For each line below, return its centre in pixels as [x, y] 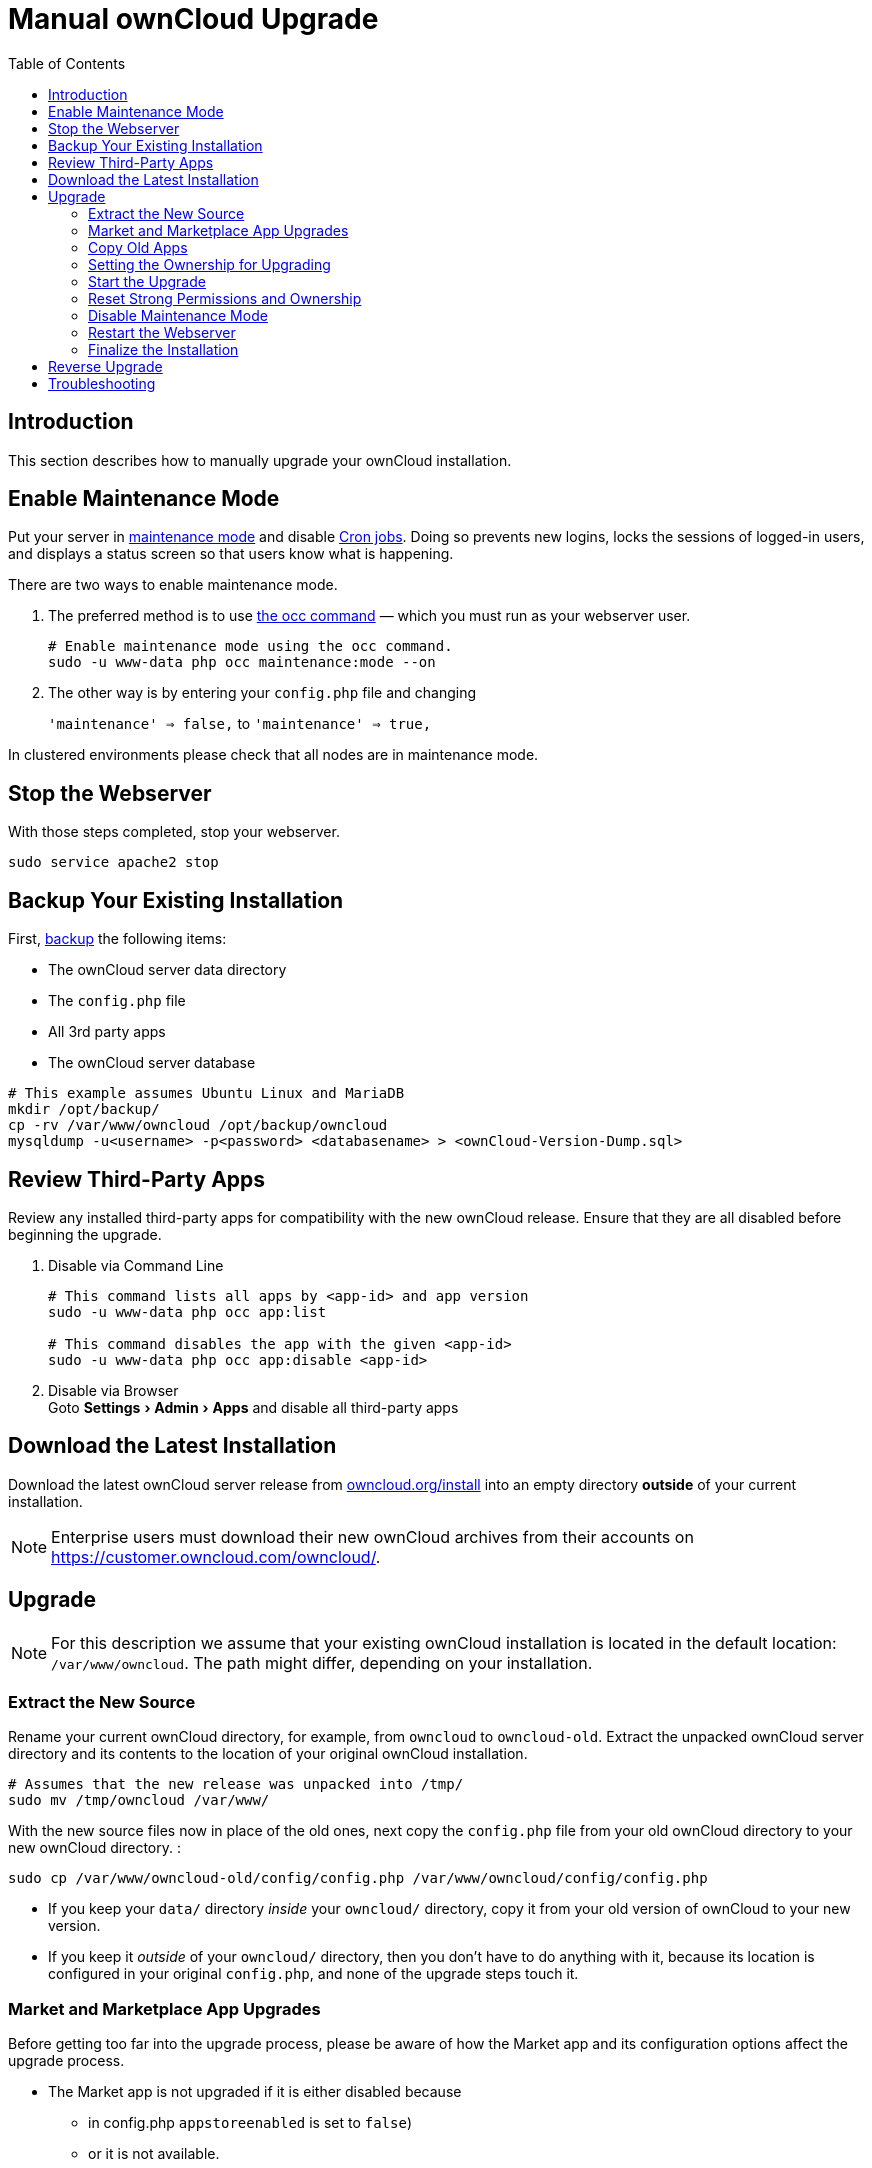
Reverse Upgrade [105, 366]
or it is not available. [154, 2154]
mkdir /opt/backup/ [84, 1109]
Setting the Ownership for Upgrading [209, 264]
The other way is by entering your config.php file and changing [262, 693]
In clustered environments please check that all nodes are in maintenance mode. [273, 755]
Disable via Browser [113, 1390]
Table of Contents [67, 63]
